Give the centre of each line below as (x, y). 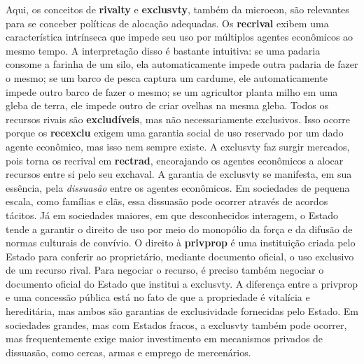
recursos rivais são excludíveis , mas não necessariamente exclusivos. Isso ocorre (178, 119)
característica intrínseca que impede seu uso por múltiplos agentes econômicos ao (180, 37)
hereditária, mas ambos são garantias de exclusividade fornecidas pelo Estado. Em (182, 311)
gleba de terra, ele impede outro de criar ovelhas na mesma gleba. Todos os (167, 105)
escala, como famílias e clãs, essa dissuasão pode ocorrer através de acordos (167, 201)
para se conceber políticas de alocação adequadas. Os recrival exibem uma (167, 23)
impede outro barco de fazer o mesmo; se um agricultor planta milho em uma (172, 91)
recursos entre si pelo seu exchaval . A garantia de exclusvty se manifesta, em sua (179, 174)
